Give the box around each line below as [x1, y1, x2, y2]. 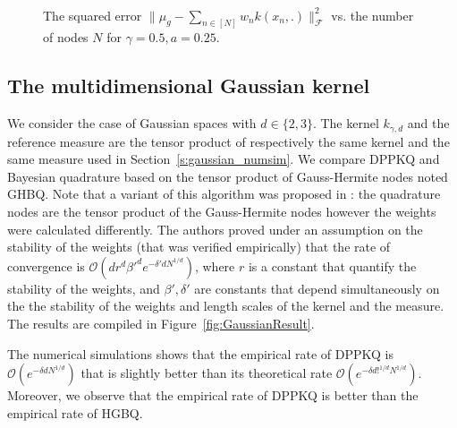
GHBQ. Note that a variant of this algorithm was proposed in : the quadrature [7, 184, 441, 203]
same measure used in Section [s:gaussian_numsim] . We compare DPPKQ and [7, 150, 440, 168]
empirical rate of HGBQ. [7, 403, 143, 422]
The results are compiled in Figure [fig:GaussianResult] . [7, 314, 315, 333]
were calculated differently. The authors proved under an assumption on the [7, 219, 423, 238]
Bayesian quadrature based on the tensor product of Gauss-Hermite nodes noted [7, 167, 448, 185]
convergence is [7, 256, 85, 275]
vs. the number [331, 5, 414, 24]
